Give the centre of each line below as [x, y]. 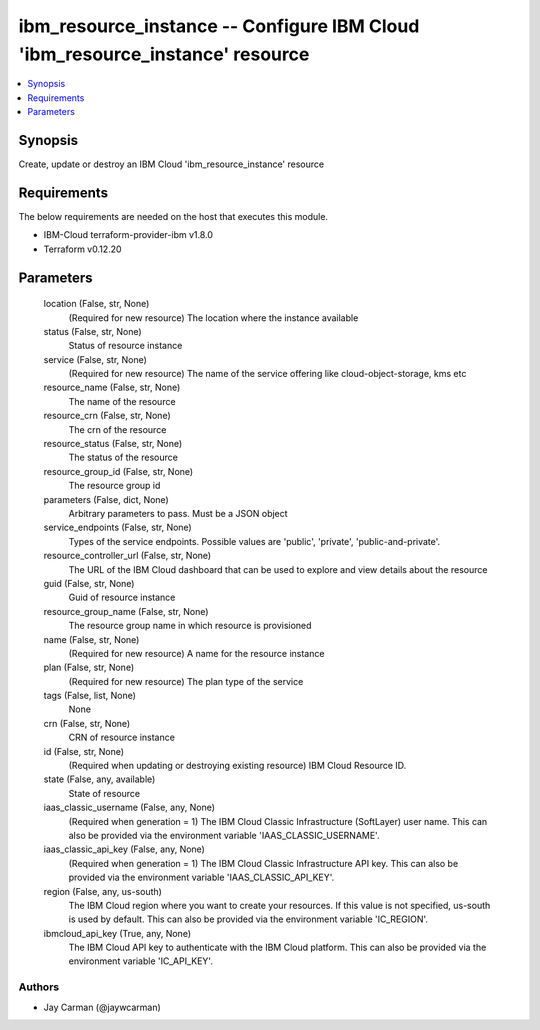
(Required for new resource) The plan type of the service [186, 681]
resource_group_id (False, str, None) [118, 471]
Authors [39, 987]
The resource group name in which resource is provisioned [190, 626]
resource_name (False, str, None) [112, 387]
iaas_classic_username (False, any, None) [129, 807]
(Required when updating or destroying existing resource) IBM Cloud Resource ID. [237, 766]
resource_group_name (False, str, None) [126, 611]
